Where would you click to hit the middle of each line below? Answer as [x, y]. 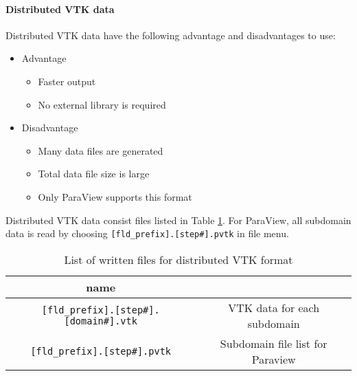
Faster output [67, 81]
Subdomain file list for [274, 343]
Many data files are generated [101, 150]
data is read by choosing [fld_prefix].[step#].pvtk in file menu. [147, 233]
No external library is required [102, 104]
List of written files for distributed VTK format [178, 259]
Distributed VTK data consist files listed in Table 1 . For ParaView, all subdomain [178, 220]
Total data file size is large [94, 174]
